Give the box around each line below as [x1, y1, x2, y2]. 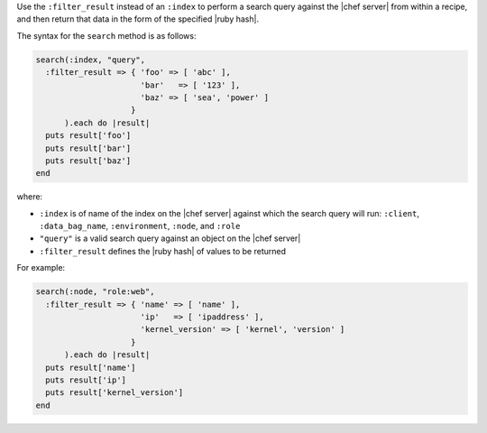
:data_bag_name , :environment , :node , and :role [39, 221, 241, 232]
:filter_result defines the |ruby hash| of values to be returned [39, 245, 287, 256]
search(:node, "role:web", [35, 287, 155, 297]
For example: [16, 263, 66, 273]
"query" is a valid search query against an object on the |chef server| [39, 233, 301, 244]
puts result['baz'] [45, 155, 132, 166]
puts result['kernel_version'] [45, 388, 184, 398]
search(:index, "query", [35, 54, 146, 65]
